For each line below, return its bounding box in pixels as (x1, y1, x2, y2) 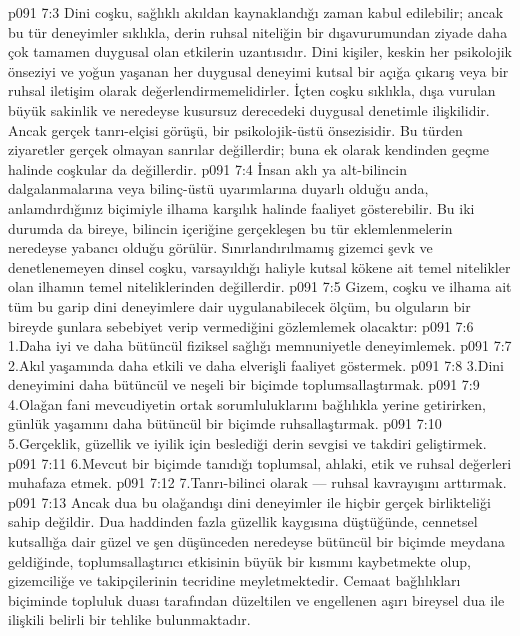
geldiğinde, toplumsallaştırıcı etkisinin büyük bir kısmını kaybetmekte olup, (8, 550, 471, 571)
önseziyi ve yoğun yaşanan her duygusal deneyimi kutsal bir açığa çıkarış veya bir (8, 60, 509, 81)
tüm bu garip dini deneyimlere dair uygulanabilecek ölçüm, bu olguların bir (8, 295, 471, 316)
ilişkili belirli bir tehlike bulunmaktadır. (8, 609, 251, 630)
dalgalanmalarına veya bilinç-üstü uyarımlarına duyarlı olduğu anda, (8, 178, 429, 199)
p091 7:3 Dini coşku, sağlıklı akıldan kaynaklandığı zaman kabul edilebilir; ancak (8, 2, 504, 22)
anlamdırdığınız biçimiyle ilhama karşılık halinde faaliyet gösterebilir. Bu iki (8, 197, 475, 218)
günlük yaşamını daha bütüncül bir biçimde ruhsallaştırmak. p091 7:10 (8, 413, 442, 434)
